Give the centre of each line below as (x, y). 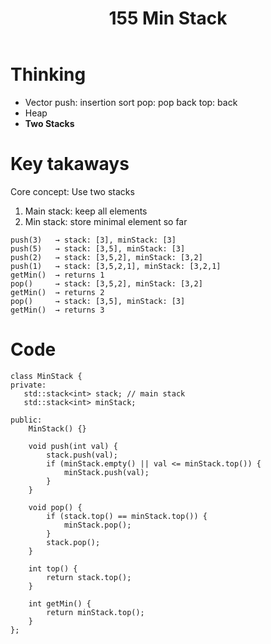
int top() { (53, 568)
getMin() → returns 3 (57, 310)
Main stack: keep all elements (86, 211)
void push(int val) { (73, 446)
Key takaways (70, 164)
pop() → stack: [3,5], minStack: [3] (98, 301)
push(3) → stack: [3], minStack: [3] (93, 240)
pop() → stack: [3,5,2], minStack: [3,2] (106, 283)
